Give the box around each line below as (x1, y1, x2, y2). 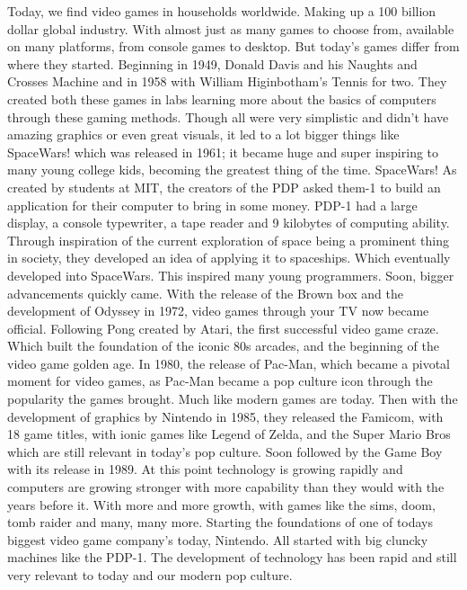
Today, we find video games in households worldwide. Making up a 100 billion (7, 2, 436, 20)
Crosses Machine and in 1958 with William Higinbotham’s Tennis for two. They (7, 72, 447, 91)
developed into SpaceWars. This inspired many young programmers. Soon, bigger (7, 265, 454, 284)
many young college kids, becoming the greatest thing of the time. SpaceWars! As (7, 160, 457, 179)
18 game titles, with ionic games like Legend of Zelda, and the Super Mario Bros (7, 425, 451, 443)
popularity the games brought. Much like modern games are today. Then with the (7, 389, 458, 408)
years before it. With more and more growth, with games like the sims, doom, (7, 495, 436, 514)
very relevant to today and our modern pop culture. (7, 566, 293, 584)
